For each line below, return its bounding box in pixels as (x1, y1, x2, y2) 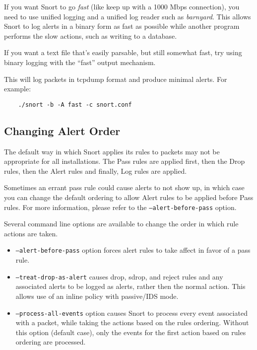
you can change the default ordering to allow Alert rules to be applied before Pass (4, 192, 254, 202)
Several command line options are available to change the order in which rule (4, 218, 239, 229)
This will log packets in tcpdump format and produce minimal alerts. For (4, 73, 227, 84)
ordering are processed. (15, 337, 86, 347)
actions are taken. (4, 228, 58, 238)
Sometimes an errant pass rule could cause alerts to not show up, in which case (4, 182, 245, 193)
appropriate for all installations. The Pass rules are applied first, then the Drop (4, 156, 245, 166)
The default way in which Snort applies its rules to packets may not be (4, 146, 220, 156)
